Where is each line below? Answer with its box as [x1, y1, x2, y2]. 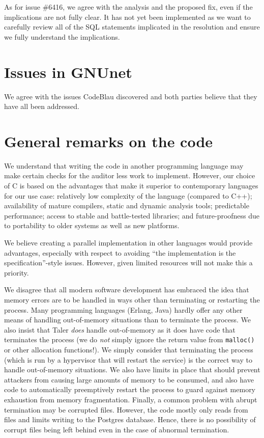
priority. [4, 267, 29, 278]
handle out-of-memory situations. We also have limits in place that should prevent [4, 364, 260, 375]
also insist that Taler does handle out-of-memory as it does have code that [4, 324, 236, 335]
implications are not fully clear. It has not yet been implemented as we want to [4, 11, 251, 22]
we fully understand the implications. [4, 31, 120, 42]
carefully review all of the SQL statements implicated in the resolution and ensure [4, 21, 260, 32]
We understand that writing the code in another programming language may [4, 160, 244, 171]
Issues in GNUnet [4, 61, 132, 82]
